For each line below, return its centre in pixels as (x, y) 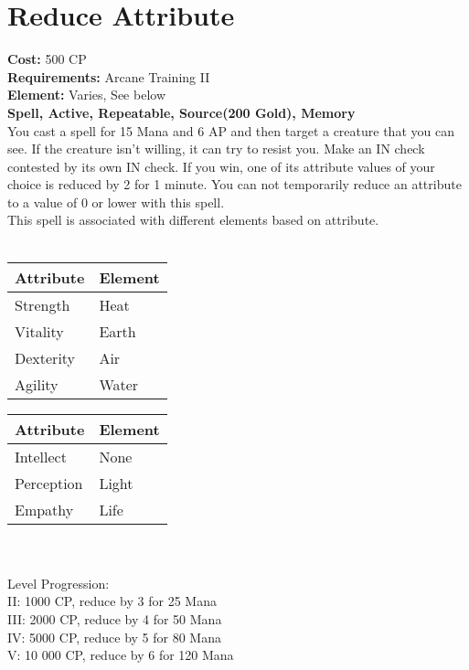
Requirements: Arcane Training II (109, 76)
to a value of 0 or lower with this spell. (116, 202)
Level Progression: (59, 583)
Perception (49, 483)
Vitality (39, 331)
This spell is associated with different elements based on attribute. (193, 220)
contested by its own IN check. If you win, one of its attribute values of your (221, 166)
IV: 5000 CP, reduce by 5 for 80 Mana (114, 637)
